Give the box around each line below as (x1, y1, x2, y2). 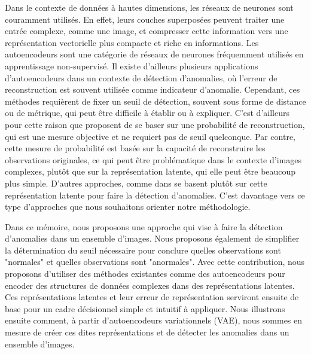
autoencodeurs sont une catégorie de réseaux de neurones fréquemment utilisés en (5, 48, 304, 60)
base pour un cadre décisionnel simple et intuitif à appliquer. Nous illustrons (5, 302, 285, 315)
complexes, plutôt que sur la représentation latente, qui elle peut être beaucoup (5, 165, 296, 178)
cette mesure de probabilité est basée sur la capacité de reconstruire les (5, 142, 266, 154)
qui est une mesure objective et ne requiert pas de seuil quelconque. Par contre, (5, 130, 295, 142)
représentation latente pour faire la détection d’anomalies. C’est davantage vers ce (5, 188, 305, 201)
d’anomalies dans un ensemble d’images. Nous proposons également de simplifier (5, 232, 300, 245)
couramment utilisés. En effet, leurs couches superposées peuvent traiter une (5, 13, 285, 25)
